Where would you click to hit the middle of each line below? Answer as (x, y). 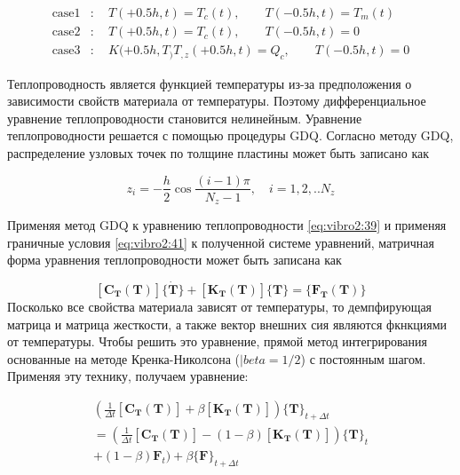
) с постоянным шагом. (363, 358)
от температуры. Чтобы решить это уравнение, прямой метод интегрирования (217, 341)
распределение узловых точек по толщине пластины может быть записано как (218, 152)
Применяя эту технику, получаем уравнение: (128, 376)
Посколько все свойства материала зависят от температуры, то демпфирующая (220, 307)
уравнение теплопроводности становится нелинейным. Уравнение (185, 118)
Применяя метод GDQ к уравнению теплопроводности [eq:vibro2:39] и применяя (227, 225)
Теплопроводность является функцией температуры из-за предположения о (210, 83)
